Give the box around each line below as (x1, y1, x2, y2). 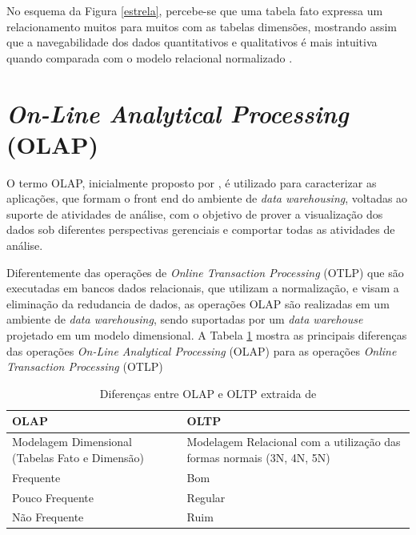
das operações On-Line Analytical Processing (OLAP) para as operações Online (6, 342, 397, 359)
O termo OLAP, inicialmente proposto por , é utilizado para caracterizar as (6, 174, 377, 191)
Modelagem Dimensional (12, 433, 132, 450)
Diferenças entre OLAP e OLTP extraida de (99, 384, 317, 401)
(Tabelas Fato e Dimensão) (12, 449, 145, 465)
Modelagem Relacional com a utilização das (186, 433, 401, 450)
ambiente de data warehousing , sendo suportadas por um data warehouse (6, 311, 363, 328)
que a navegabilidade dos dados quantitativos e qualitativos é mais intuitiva (6, 34, 378, 50)
